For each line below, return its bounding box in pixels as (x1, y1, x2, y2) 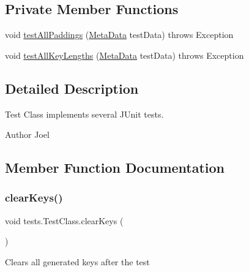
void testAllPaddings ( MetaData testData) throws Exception (5, 28, 234, 41)
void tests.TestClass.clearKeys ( (5, 214, 124, 227)
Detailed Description (5, 78, 139, 97)
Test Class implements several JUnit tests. (5, 107, 164, 120)
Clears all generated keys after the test (5, 255, 150, 268)
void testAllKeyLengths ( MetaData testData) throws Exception (5, 48, 244, 61)
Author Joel (5, 128, 50, 141)
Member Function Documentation (5, 158, 225, 177)
